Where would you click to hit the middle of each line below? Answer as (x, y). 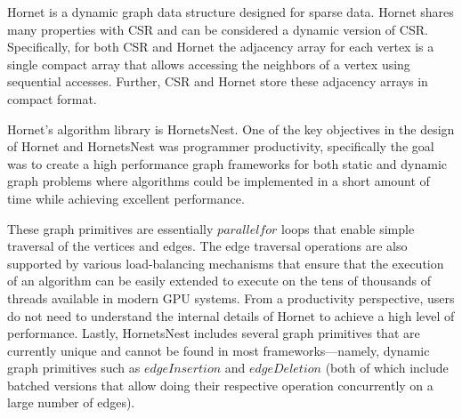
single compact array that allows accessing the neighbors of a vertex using (209, 64)
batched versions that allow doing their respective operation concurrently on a (220, 385)
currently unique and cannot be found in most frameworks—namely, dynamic (219, 350)
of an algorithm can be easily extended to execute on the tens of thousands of (219, 281)
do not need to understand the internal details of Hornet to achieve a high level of (231, 315)
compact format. (52, 98)
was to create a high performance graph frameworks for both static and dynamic (227, 163)
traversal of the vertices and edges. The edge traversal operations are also (207, 246)
